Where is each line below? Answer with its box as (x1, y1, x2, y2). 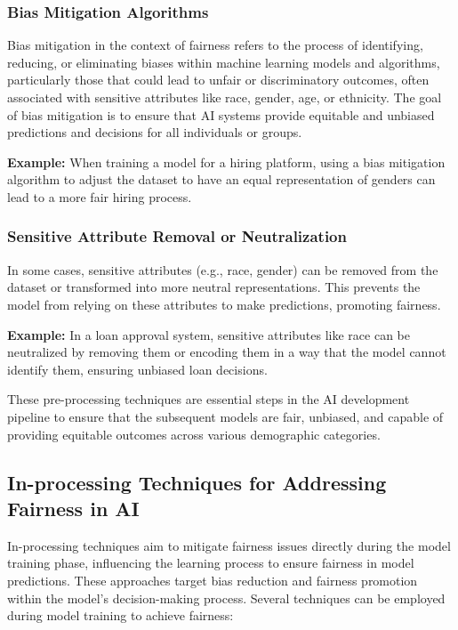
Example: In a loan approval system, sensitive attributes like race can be (7, 325, 410, 343)
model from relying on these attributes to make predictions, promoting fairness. (7, 295, 441, 313)
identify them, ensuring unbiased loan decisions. (7, 359, 268, 378)
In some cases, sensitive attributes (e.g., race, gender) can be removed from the (7, 260, 438, 279)
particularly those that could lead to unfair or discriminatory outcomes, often (7, 70, 430, 89)
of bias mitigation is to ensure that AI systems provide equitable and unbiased (7, 105, 435, 124)
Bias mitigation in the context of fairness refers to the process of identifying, (7, 36, 423, 54)
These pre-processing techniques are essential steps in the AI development (7, 390, 410, 408)
